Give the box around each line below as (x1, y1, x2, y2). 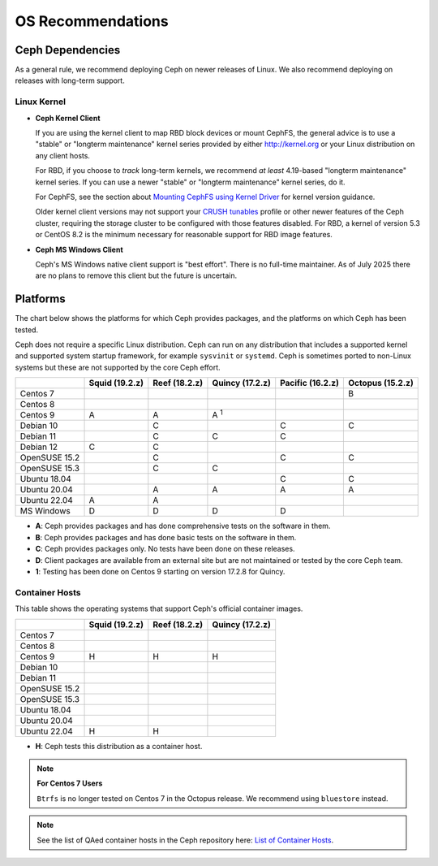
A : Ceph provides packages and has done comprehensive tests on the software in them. (35, 521, 331, 531)
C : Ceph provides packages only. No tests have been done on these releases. (35, 544, 295, 554)
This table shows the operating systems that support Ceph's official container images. (15, 604, 303, 613)
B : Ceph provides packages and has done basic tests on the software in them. (35, 532, 297, 542)
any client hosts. (35, 150, 91, 160)
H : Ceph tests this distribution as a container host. (35, 741, 203, 751)
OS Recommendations (15, 12, 170, 30)
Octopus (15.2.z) (347, 378, 414, 389)
